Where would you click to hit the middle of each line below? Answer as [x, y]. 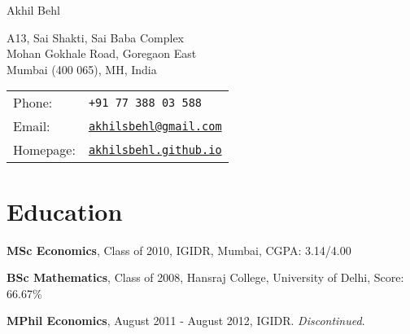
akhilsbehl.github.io [155, 149]
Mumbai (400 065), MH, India [82, 69]
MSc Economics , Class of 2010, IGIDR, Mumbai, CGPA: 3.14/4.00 [179, 250]
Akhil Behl [33, 10]
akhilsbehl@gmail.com [155, 126]
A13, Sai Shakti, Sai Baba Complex [95, 37]
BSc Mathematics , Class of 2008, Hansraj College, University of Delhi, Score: [205, 277]
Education [65, 211]
